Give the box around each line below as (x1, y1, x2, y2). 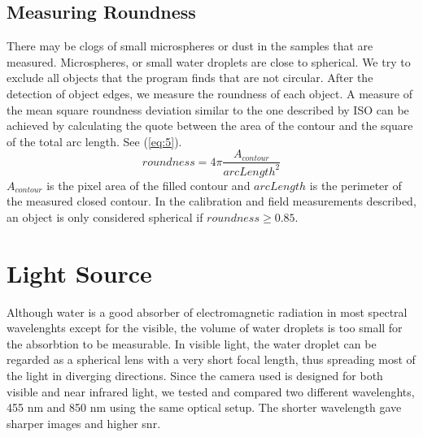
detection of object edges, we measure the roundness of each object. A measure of (7, 84, 412, 102)
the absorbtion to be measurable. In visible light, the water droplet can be (7, 335, 377, 352)
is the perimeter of (309, 176, 402, 193)
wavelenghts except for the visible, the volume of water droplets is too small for (7, 319, 403, 336)
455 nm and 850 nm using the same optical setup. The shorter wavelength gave (7, 399, 402, 416)
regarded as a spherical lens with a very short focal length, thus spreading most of (7, 351, 416, 368)
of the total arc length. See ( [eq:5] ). (7, 132, 182, 149)
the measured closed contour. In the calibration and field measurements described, (7, 193, 416, 210)
